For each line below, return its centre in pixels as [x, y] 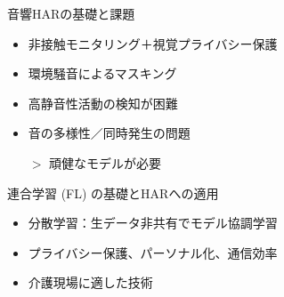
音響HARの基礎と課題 [71, 13]
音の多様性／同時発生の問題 [109, 133]
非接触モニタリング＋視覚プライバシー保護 [153, 43]
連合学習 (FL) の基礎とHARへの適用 [113, 193]
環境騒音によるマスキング [102, 73]
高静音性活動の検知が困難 [103, 103]
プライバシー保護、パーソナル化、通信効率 [153, 252]
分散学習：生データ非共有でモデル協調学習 [153, 223]
